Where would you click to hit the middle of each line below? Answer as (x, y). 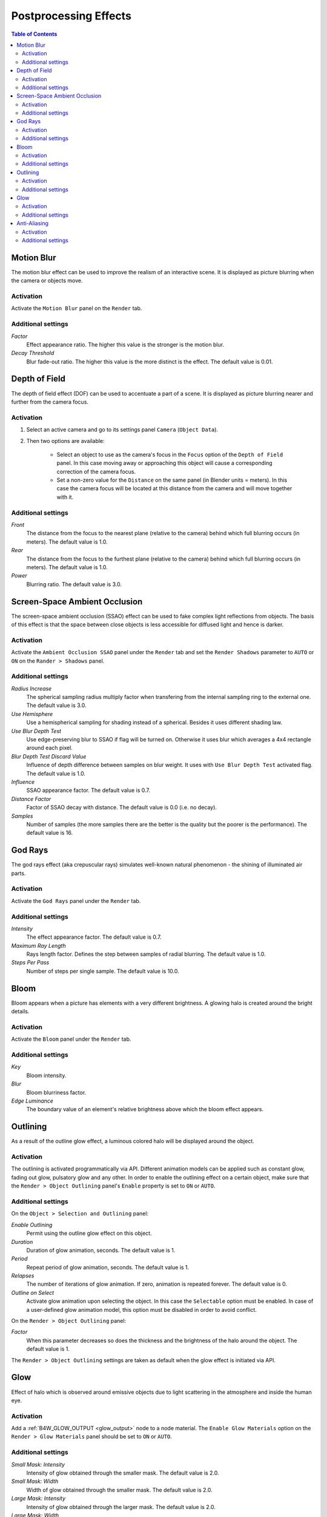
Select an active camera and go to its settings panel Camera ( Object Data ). (122, 430)
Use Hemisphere (32, 714)
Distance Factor (31, 799)
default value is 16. (50, 833)
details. (20, 1012)
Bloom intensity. (46, 1075)
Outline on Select (33, 1292)
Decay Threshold (33, 353)
